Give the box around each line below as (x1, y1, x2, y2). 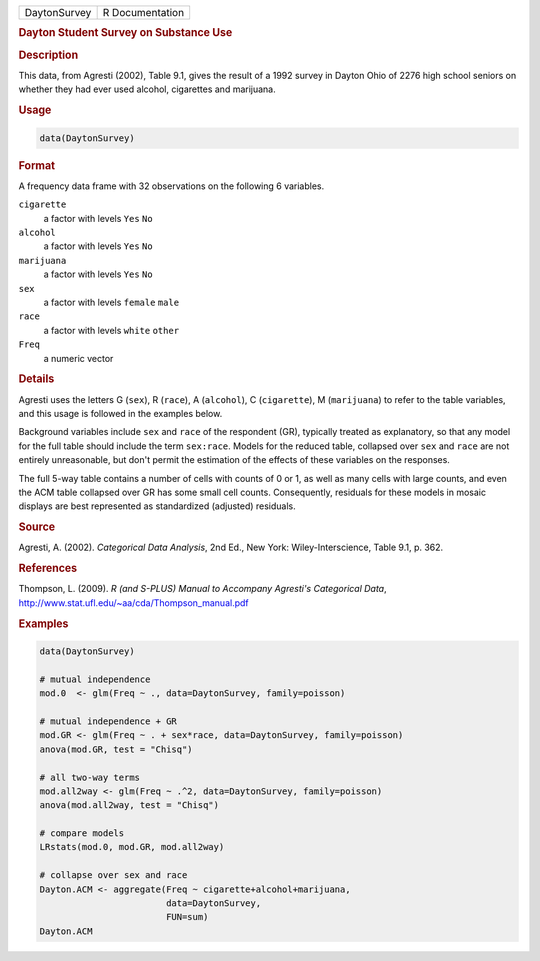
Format (18, 158, 55, 172)
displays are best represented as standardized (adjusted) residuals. (18, 500, 297, 512)
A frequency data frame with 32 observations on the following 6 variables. (18, 180, 325, 192)
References (18, 561, 78, 575)
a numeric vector (43, 352, 114, 364)
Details (18, 372, 55, 386)
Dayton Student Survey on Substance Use (18, 26, 233, 40)
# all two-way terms (39, 771, 140, 783)
